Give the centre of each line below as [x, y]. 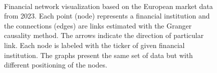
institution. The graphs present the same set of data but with [98, 55]
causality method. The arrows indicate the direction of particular [104, 35]
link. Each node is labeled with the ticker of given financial [94, 45]
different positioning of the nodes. [56, 65]
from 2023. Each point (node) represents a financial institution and [107, 16]
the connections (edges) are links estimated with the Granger [98, 25]
